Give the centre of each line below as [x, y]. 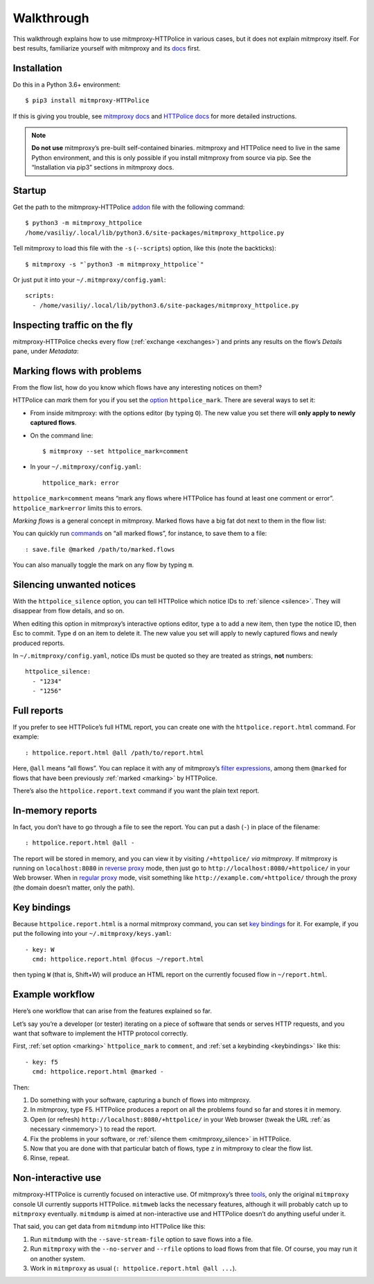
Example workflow [54, 994]
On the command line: [62, 435]
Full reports [38, 711]
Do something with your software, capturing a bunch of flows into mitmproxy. [141, 1100]
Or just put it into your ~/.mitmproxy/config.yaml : [89, 280]
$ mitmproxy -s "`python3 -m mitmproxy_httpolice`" [115, 264]
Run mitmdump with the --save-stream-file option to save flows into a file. [142, 1239]
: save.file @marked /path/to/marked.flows [100, 549]
